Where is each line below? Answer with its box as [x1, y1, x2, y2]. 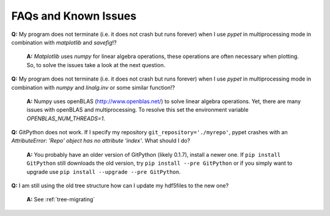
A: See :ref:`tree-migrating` [26, 196, 95, 203]
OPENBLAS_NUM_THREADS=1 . [26, 115, 106, 122]
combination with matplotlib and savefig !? [11, 38, 117, 46]
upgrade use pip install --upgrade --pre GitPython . [26, 168, 181, 175]
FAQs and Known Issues [11, 9, 137, 23]
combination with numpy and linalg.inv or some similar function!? [11, 84, 175, 91]
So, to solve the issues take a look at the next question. [26, 61, 166, 68]
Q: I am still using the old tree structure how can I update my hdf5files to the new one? [11, 182, 229, 189]
